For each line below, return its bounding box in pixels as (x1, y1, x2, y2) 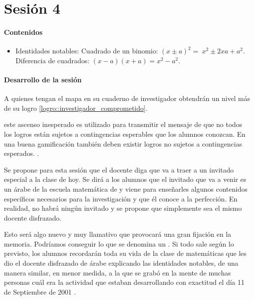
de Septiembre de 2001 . (4, 286, 76, 297)
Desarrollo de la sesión (4, 74, 82, 84)
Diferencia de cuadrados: (15, 55, 90, 65)
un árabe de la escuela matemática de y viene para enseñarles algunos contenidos (4, 183, 248, 194)
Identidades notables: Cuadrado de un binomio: (15, 46, 158, 56)
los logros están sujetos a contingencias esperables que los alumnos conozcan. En (4, 128, 246, 139)
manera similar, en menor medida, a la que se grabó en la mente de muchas (4, 267, 231, 277)
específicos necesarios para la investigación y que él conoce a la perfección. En (4, 193, 238, 203)
